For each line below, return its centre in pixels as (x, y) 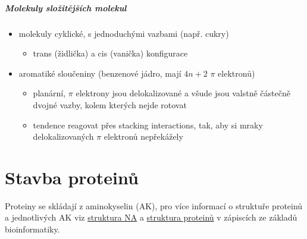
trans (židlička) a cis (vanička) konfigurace (110, 53)
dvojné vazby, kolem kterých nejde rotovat (110, 104)
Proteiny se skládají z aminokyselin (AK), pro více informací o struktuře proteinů (154, 205)
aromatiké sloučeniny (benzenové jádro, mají (100, 73)
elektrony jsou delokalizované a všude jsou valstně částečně (183, 93)
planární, (49, 93)
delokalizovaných (63, 136)
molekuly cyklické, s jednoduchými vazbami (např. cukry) (124, 33)
